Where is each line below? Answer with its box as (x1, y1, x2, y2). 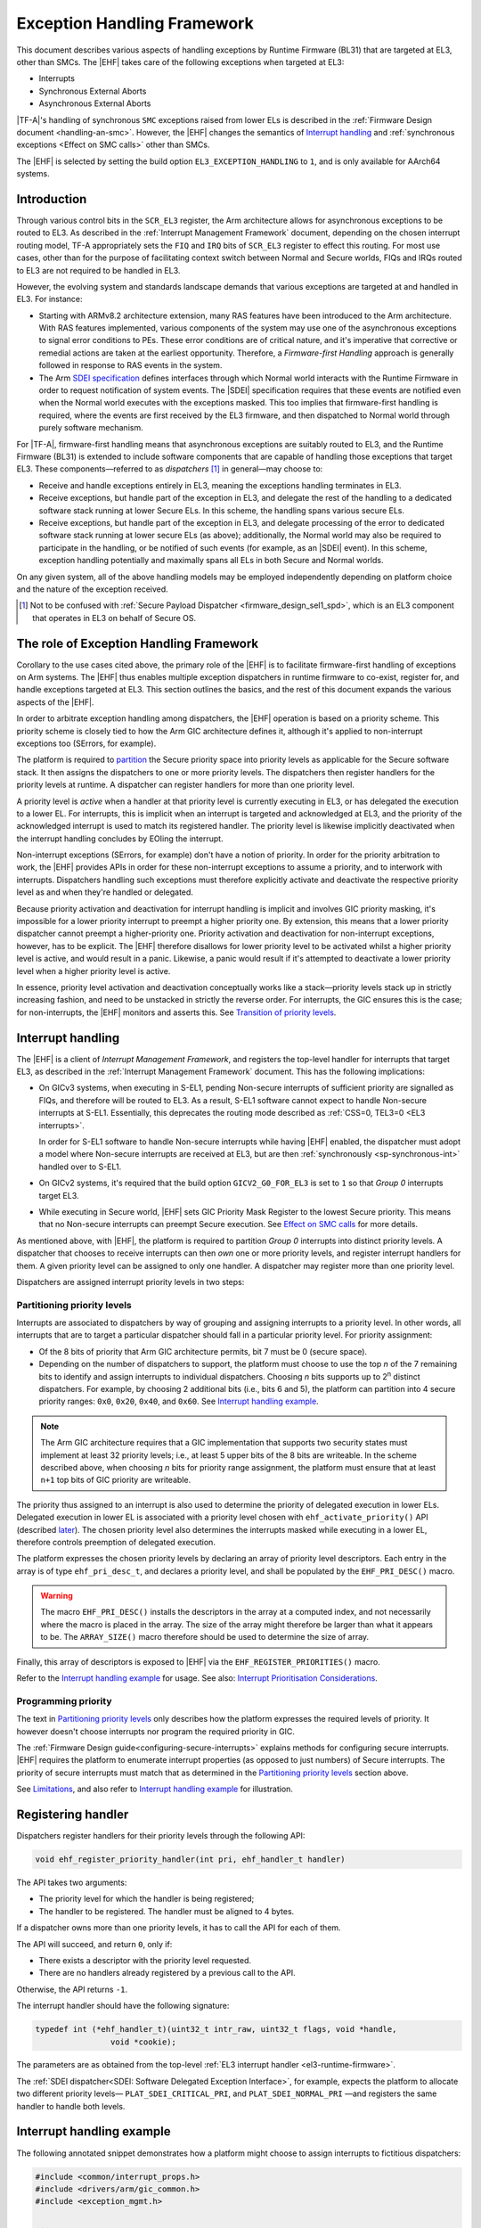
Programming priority (16, 1694, 112, 1707)
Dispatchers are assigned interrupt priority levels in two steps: (16, 1276, 245, 1287)
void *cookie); (110, 2036, 177, 2047)
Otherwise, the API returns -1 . (16, 1984, 128, 1995)
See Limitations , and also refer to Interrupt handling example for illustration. (16, 1783, 294, 1795)
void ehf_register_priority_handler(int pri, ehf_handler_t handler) (35, 1855, 346, 1864)
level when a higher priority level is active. (16, 965, 171, 976)
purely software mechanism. (38, 422, 143, 433)
